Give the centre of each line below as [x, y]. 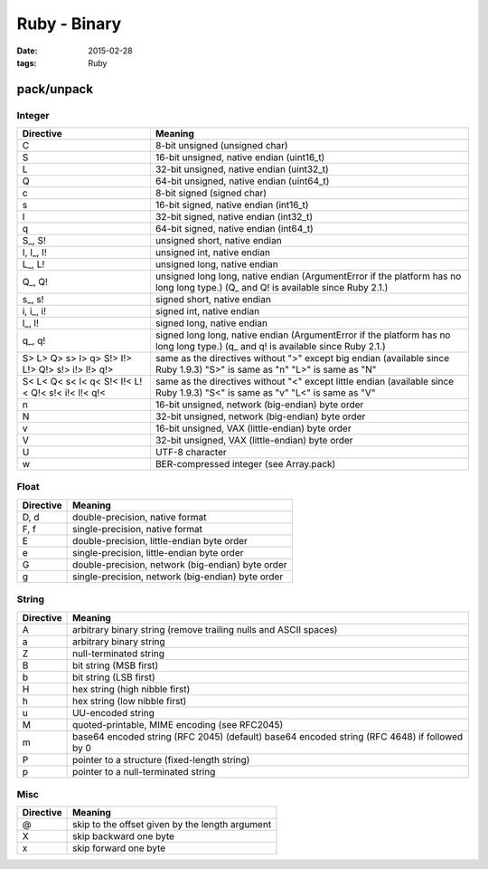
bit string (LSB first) [114, 677]
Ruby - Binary [69, 24]
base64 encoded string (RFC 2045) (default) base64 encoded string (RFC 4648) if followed [268, 736]
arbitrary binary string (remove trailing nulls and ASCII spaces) [205, 629]
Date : [27, 51]
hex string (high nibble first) [131, 689]
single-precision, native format [138, 529]
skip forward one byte [119, 848]
